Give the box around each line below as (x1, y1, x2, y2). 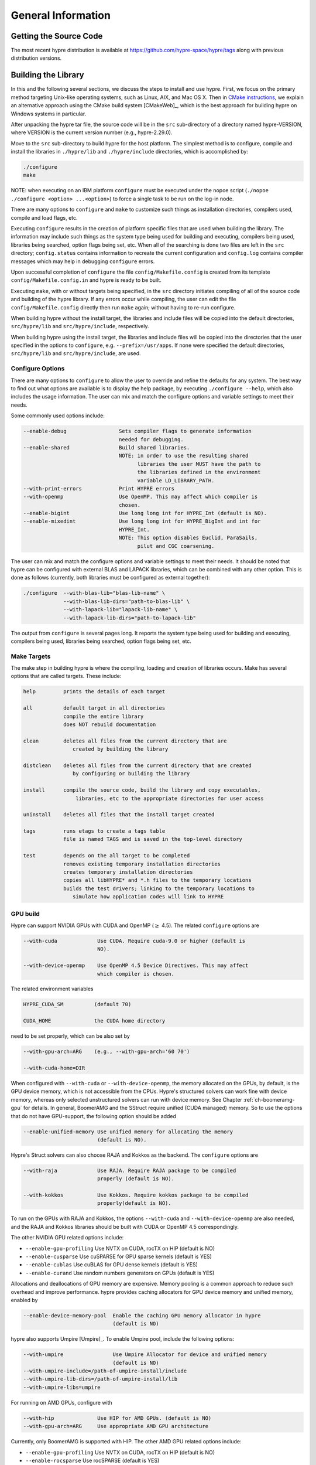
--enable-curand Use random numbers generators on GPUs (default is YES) (25, 1269, 215, 1276)
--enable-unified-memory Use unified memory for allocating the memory (23, 1128, 233, 1135)
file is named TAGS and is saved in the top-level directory (63, 836, 243, 843)
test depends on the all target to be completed (23, 853, 190, 859)
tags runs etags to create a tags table (23, 828, 166, 834)
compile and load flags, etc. (11, 214, 78, 221)
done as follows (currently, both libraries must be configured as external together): (11, 574, 210, 581)
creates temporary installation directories (63, 869, 193, 875)
